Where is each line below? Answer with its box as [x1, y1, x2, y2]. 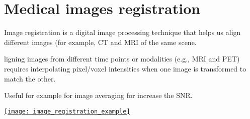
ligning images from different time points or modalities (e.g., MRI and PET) [4, 53, 240, 64]
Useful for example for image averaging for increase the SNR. [4, 90, 193, 100]
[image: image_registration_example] [4, 107, 130, 115]
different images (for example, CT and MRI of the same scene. [4, 36, 197, 47]
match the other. [4, 73, 56, 83]
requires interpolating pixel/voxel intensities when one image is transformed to [4, 63, 246, 73]
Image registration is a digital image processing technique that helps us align [4, 27, 241, 37]
